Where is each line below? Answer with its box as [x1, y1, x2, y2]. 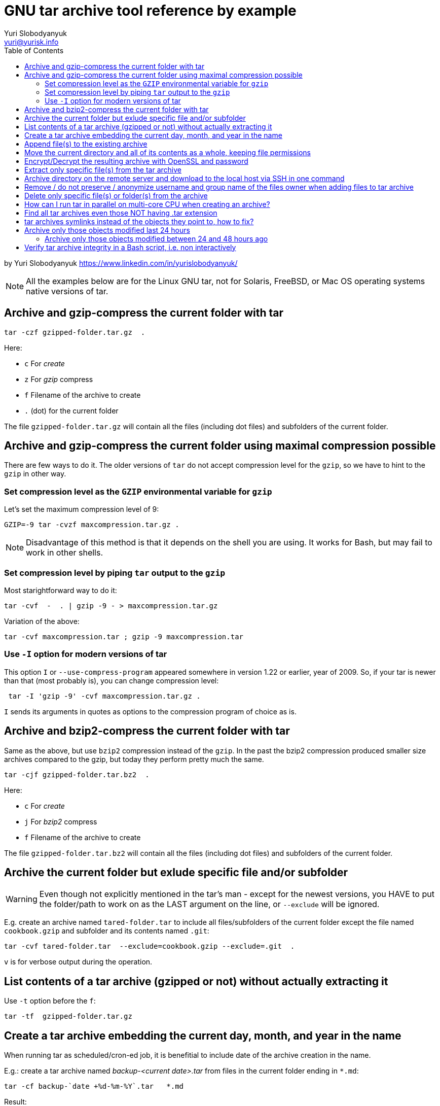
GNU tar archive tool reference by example [4, 2, 297, 19]
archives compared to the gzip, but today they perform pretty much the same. [4, 754, 264, 764]
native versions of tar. [26, 286, 108, 296]
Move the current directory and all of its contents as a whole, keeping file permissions [24, 148, 311, 157]
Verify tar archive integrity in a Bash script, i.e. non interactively [24, 243, 236, 252]
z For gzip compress [24, 374, 93, 384]
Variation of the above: [4, 616, 80, 626]
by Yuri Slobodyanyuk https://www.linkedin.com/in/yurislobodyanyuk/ [4, 258, 238, 267]
